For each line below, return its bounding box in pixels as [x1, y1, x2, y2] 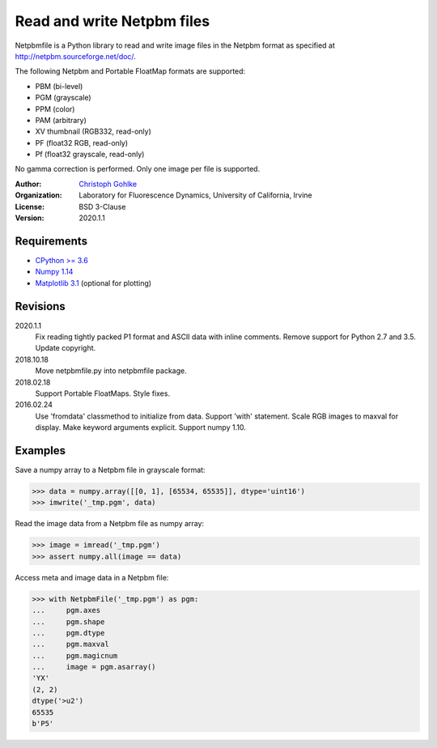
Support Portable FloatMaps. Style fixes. [35, 389, 170, 398]
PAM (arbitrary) [35, 115, 87, 125]
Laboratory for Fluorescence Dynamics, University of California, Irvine [78, 190, 312, 200]
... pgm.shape [32, 617, 105, 627]
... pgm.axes [32, 606, 101, 615]
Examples [15, 444, 66, 457]
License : [15, 202, 45, 211]
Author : [15, 179, 42, 189]
